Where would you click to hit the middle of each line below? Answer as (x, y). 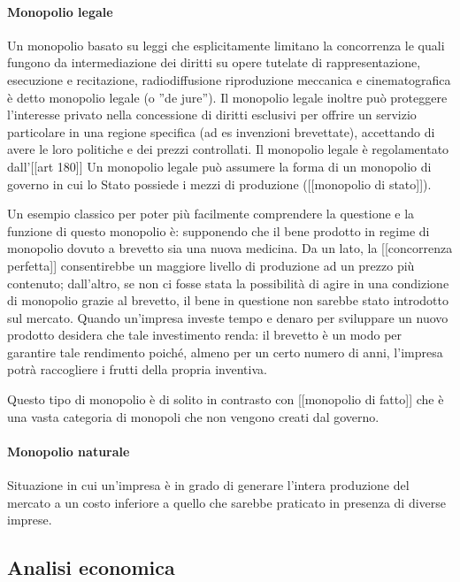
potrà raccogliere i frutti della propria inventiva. (137, 369)
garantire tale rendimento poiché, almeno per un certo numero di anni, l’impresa (225, 352)
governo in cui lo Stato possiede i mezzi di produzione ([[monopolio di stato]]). (219, 184)
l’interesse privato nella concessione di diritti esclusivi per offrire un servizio (212, 115)
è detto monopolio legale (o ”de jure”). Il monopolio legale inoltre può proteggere (227, 97)
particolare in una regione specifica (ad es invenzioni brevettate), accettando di (221, 131)
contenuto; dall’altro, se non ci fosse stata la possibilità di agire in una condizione (228, 283)
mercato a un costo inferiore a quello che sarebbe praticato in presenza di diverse (226, 502)
